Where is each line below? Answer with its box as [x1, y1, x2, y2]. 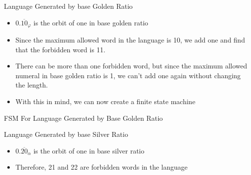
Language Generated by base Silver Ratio [4, 129, 128, 139]
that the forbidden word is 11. [15, 44, 105, 54]
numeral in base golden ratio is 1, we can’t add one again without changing [15, 70, 241, 80]
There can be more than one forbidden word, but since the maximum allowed [15, 61, 248, 71]
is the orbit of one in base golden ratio [33, 17, 148, 27]
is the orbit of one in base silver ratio [33, 145, 145, 155]
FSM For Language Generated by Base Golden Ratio [4, 112, 163, 123]
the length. [15, 80, 48, 90]
